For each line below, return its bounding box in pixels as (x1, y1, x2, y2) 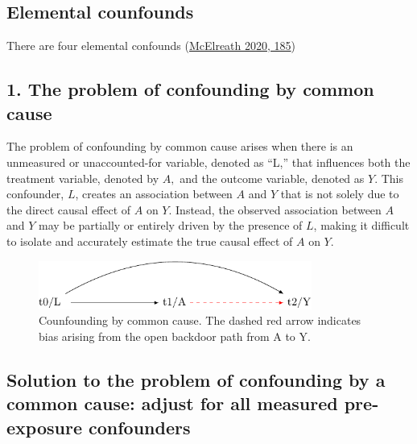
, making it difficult (313, 217, 410, 234)
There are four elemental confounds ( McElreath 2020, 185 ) (6, 37, 296, 54)
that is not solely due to (280, 185, 399, 202)
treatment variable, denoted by (6, 169, 159, 186)
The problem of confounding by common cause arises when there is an (6, 138, 353, 155)
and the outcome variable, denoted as (180, 169, 365, 186)
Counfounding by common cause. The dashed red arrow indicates (39, 312, 361, 329)
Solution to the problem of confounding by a (6, 367, 386, 392)
